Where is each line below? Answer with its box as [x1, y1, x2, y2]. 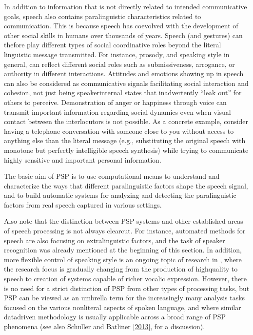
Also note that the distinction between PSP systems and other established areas [4, 216, 243, 226]
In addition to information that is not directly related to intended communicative [4, 1, 247, 11]
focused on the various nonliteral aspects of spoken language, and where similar [4, 302, 241, 312]
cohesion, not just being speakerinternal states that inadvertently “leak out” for [4, 87, 242, 98]
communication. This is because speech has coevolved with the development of [4, 21, 238, 31]
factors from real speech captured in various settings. [4, 199, 162, 209]
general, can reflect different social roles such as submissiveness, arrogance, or [4, 59, 235, 69]
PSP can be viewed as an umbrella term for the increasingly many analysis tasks [4, 293, 245, 303]
